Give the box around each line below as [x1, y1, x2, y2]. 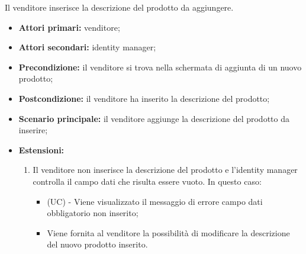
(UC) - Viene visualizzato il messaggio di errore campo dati [47, 195, 263, 207]
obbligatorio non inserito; [47, 207, 138, 219]
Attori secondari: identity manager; [18, 41, 156, 53]
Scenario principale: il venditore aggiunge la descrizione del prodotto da [18, 112, 289, 124]
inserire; [18, 124, 48, 136]
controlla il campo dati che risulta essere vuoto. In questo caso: [33, 175, 262, 187]
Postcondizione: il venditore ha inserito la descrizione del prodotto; [18, 92, 270, 104]
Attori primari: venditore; [18, 21, 120, 33]
